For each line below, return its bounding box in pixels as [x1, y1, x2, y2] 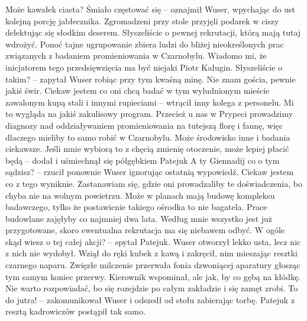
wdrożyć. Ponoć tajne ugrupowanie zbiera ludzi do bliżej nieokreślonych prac [5, 37, 284, 50]
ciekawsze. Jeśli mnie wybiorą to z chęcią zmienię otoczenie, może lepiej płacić [5, 142, 289, 155]
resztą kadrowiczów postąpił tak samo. [5, 305, 146, 317]
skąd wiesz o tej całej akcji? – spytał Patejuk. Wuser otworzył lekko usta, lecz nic [5, 235, 301, 247]
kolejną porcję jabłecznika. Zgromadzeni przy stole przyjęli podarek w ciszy [5, 14, 279, 27]
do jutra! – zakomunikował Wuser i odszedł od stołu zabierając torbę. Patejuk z [5, 293, 295, 306]
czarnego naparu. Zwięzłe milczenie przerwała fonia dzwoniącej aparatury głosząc [5, 259, 300, 271]
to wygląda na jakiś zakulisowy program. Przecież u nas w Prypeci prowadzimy [5, 107, 293, 120]
